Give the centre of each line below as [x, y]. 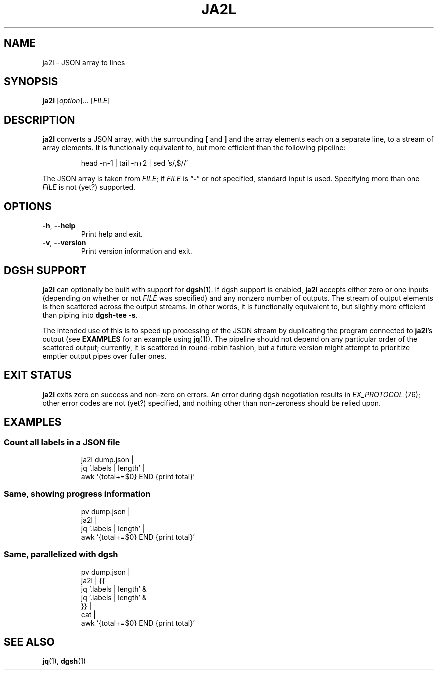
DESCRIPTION [40, 120]
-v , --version [64, 243]
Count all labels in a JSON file [62, 442]
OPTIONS [28, 206]
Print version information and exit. [137, 251]
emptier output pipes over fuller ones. [105, 356]
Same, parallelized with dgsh [61, 555]
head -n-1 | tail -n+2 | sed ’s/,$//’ [135, 163]
